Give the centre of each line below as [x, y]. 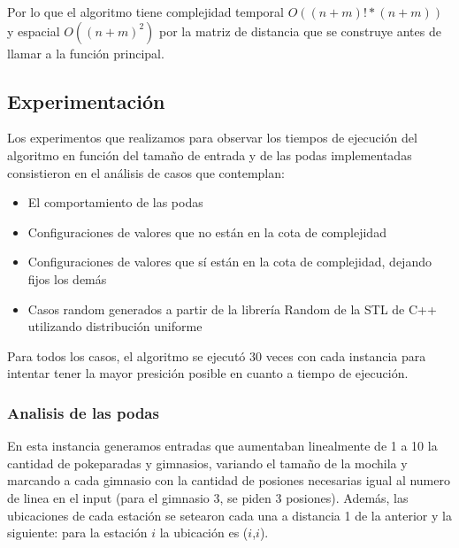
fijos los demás [67, 278]
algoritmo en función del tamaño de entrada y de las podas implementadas [210, 154]
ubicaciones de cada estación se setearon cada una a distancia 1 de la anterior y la [229, 515]
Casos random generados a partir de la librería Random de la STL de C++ [232, 309]
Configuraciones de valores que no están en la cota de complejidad [207, 232]
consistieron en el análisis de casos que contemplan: [146, 172]
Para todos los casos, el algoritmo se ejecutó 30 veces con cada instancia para [217, 355]
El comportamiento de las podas [115, 202]
